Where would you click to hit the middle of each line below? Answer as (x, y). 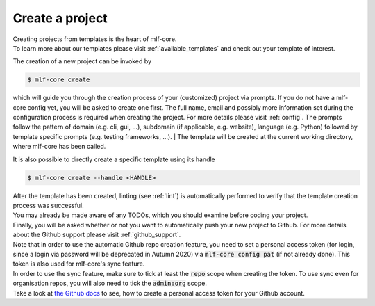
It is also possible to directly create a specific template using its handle (114, 159)
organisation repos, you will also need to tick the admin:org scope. (110, 283)
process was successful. (49, 206)
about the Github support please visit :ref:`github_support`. (97, 235)
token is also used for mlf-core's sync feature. (79, 264)
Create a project (60, 18)
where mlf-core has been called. (59, 147)
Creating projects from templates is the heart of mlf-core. (95, 39)
